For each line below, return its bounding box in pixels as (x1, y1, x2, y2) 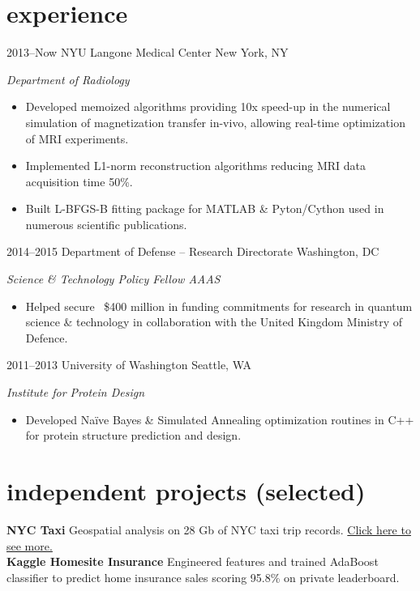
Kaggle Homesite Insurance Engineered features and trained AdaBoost (6, 553, 379, 570)
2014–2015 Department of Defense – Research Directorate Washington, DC (6, 243, 379, 260)
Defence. (25, 329, 68, 346)
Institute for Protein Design (6, 384, 145, 401)
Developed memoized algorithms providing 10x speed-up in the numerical (25, 98, 391, 115)
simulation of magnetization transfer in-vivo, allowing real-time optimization (25, 113, 405, 130)
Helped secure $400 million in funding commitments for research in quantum (25, 297, 413, 314)
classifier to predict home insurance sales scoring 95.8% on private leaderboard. (6, 568, 400, 585)
